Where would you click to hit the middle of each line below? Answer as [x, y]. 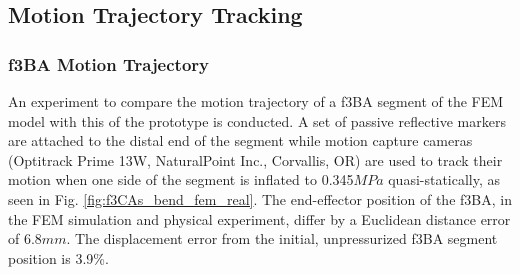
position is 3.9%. [58, 257]
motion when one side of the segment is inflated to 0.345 [181, 179]
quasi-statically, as [444, 179]
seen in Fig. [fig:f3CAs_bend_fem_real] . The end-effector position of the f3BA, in [260, 198]
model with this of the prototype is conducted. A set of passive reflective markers [257, 120]
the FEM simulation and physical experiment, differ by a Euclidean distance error [259, 218]
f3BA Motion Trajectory [109, 63]
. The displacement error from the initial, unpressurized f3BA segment [282, 238]
